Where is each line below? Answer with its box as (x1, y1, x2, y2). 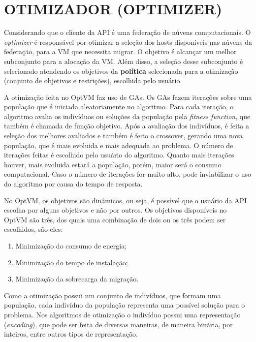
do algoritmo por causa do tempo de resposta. (4, 179, 143, 189)
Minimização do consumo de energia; (15, 241, 127, 250)
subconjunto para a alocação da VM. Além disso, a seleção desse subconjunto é (4, 56, 243, 66)
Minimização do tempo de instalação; (15, 257, 128, 267)
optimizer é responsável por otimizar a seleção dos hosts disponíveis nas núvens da (4, 36, 252, 47)
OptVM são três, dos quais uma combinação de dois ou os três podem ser (4, 214, 226, 224)
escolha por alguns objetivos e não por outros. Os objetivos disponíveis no (4, 205, 227, 215)
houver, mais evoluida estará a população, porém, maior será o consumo (4, 159, 222, 169)
